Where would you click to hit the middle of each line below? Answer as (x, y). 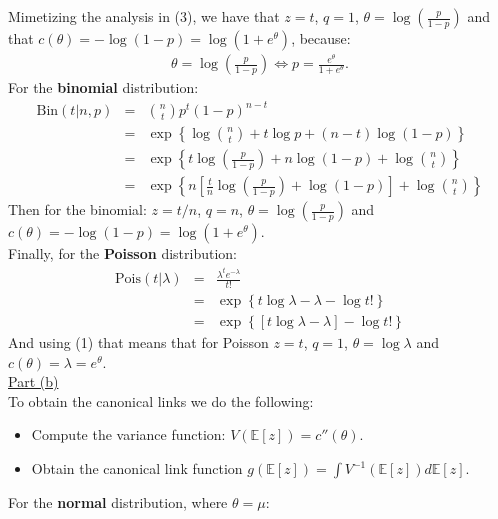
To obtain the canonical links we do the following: (161, 400)
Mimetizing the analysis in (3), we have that (144, 16)
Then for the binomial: (77, 209)
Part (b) (33, 381)
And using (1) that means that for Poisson (138, 342)
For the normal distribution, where (118, 502)
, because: (321, 38)
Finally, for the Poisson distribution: (122, 253)
